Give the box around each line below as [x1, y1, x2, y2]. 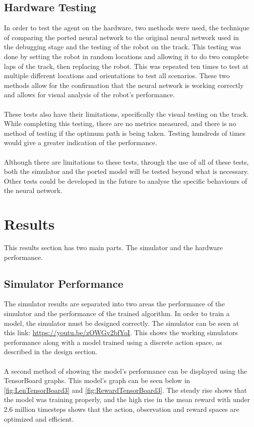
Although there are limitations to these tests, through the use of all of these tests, [4, 156, 249, 167]
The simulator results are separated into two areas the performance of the [4, 299, 225, 309]
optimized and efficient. [4, 413, 74, 424]
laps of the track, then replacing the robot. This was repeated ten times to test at [4, 61, 249, 71]
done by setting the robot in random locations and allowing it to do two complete [4, 51, 249, 61]
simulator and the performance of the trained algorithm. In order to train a [4, 308, 230, 318]
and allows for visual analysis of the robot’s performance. [4, 89, 175, 100]
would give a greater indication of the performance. [4, 137, 157, 148]
